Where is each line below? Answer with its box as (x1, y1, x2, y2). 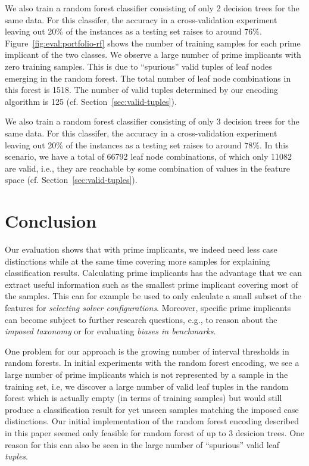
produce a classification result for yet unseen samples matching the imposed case (5, 403, 299, 415)
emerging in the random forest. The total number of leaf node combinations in (5, 72, 291, 84)
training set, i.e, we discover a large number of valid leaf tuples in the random (5, 380, 289, 392)
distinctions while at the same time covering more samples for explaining (5, 254, 270, 267)
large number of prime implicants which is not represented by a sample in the (5, 368, 288, 380)
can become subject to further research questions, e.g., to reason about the (5, 313, 277, 325)
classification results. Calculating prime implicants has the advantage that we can (5, 266, 302, 279)
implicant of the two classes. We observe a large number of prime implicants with (5, 48, 301, 61)
